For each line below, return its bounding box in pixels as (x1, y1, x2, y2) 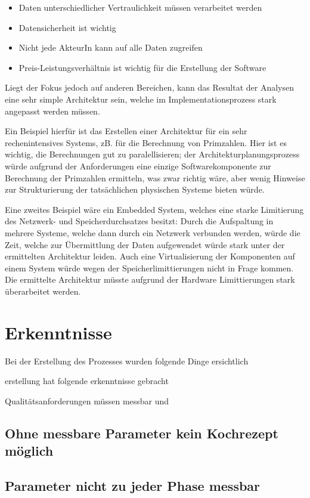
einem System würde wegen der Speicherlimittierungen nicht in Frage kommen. (5, 261, 294, 274)
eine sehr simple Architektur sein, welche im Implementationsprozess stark (5, 92, 277, 105)
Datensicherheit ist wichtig (18, 21, 116, 33)
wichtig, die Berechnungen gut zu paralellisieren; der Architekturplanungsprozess (5, 148, 300, 160)
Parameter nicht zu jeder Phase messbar (5, 476, 261, 494)
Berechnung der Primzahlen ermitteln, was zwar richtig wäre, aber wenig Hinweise (5, 171, 305, 184)
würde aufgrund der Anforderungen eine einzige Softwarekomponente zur (5, 159, 271, 172)
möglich (5, 441, 54, 460)
